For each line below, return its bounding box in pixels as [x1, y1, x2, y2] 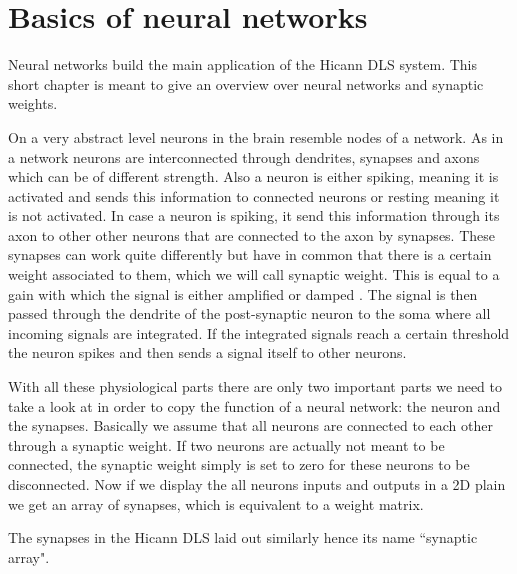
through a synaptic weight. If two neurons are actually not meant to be [8, 434, 445, 455]
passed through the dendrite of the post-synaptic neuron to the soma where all [8, 303, 491, 324]
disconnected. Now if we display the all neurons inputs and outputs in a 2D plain [8, 474, 506, 494]
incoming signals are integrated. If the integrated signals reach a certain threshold [8, 322, 510, 343]
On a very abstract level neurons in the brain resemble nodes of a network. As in [8, 126, 504, 147]
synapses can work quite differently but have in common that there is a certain [8, 244, 492, 265]
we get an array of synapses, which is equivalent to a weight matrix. [8, 493, 424, 514]
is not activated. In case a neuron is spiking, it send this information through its [8, 205, 500, 226]
